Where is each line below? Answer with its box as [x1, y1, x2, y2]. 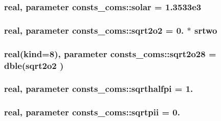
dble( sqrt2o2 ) [4, 59, 64, 71]
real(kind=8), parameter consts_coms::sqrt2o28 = [4, 47, 216, 60]
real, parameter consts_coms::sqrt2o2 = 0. [4, 23, 184, 36]
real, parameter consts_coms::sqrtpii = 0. [4, 106, 180, 118]
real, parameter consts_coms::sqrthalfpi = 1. [4, 82, 193, 95]
